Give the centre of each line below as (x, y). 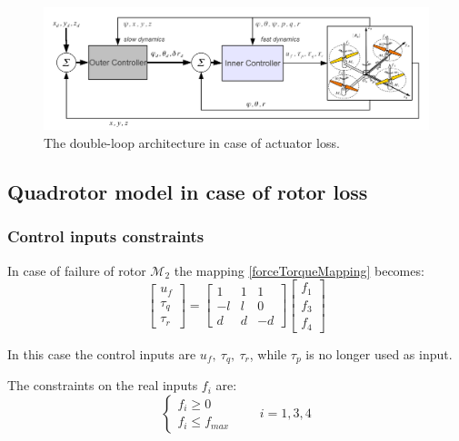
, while (268, 353)
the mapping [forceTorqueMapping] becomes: (299, 270)
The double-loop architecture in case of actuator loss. (192, 142)
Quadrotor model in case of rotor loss (188, 191)
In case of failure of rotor (77, 270)
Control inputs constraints (106, 236)
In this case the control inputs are (102, 353)
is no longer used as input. (379, 353)
